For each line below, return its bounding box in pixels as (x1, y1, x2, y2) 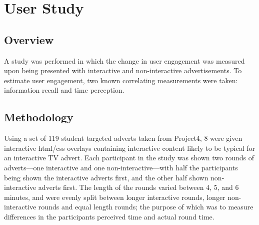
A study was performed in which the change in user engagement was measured (4, 55, 245, 66)
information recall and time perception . (4, 85, 124, 95)
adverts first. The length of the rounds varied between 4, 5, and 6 (38, 182, 239, 192)
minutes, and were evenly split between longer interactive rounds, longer (4, 191, 225, 202)
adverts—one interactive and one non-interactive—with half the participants (4, 162, 238, 172)
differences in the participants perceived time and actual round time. (4, 211, 214, 221)
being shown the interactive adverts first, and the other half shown (4, 172, 208, 182)
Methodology (4, 109, 73, 125)
